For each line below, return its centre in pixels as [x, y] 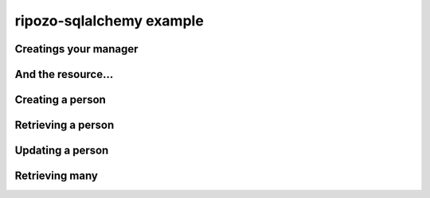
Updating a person [62, 151]
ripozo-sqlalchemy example [109, 21]
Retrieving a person [64, 125]
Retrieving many [57, 176]
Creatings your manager [76, 49]
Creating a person [61, 100]
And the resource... [64, 74]
